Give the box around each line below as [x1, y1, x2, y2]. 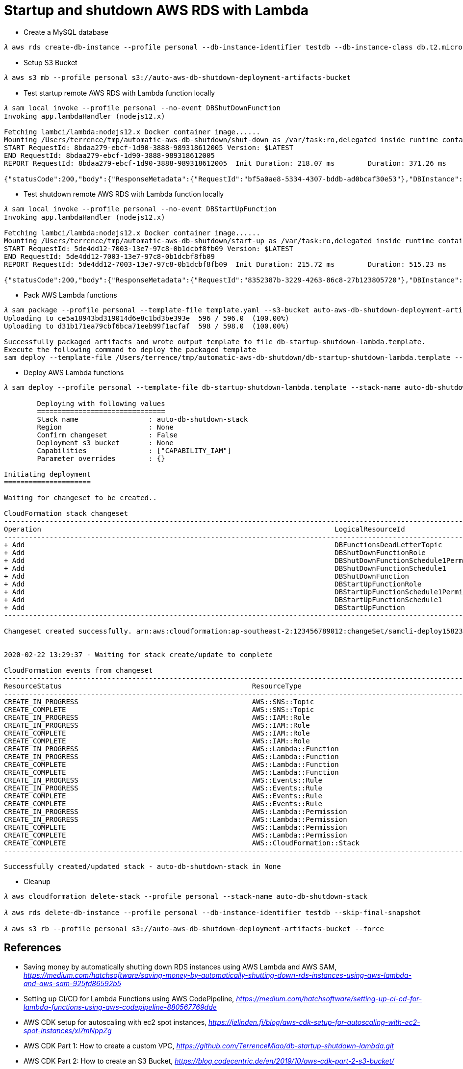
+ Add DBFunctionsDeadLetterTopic [4, 540, 442, 549]
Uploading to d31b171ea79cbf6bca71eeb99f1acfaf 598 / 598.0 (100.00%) [4, 322, 289, 330]
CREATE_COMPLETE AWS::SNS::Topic [4, 705, 314, 713]
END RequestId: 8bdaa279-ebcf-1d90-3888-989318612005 [4, 151, 215, 159]
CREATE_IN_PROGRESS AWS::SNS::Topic [4, 697, 314, 706]
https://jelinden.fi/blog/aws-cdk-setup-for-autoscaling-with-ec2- [208, 1018, 420, 1026]
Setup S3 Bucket [24, 58, 77, 67]
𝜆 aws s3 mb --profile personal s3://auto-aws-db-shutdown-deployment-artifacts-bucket [4, 73, 351, 81]
